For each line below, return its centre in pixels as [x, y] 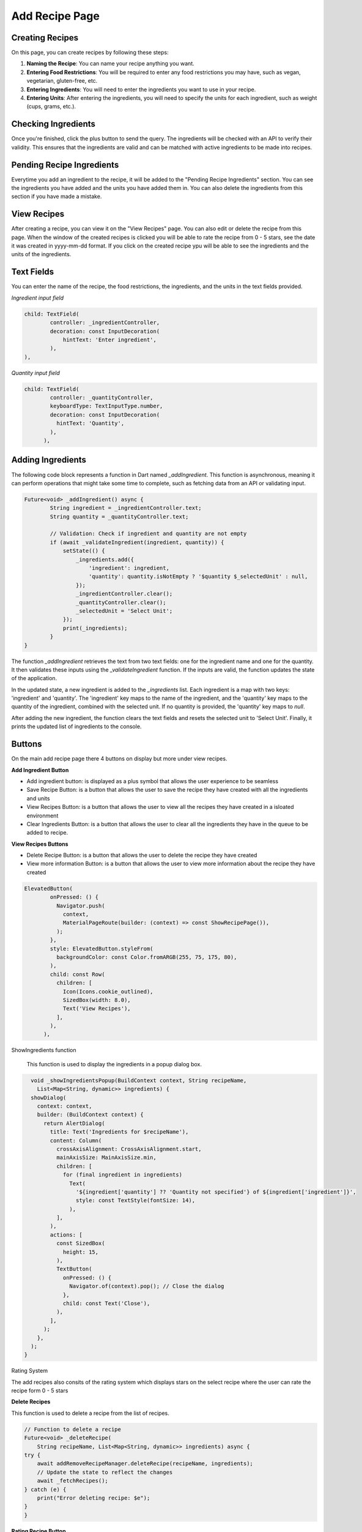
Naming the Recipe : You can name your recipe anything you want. [111, 64]
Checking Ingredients [54, 124]
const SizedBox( [80, 1243]
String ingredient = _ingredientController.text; [126, 508]
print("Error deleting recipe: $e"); [94, 1498]
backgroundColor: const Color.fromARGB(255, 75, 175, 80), [146, 957]
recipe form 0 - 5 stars [40, 1390]
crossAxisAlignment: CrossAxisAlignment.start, [129, 1149]
